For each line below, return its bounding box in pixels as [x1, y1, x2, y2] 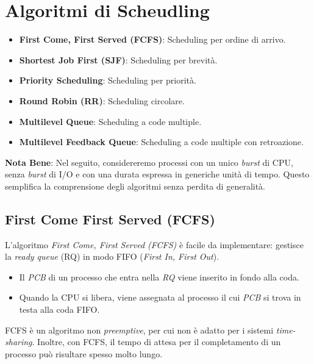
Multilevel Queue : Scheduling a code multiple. [19, 115, 202, 127]
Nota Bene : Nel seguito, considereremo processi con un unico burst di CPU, [5, 155, 293, 168]
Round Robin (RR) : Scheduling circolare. [19, 94, 185, 107]
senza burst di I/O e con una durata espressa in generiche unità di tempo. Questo [5, 168, 310, 180]
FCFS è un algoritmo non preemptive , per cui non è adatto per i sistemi [5, 323, 274, 336]
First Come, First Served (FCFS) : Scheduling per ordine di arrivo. [19, 33, 286, 46]
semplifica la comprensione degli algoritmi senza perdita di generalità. [5, 179, 265, 192]
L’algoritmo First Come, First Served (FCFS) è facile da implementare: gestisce [5, 238, 304, 251]
